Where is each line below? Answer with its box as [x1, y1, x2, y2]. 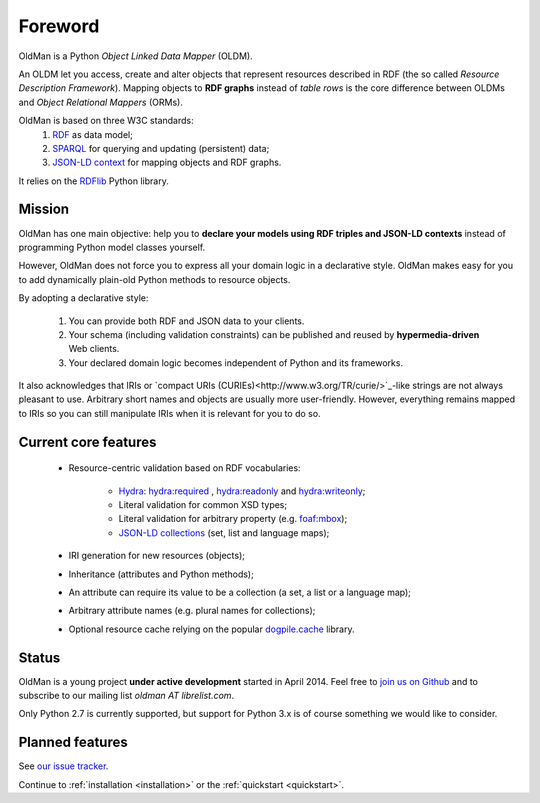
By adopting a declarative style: [18, 292, 149, 304]
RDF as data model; [52, 128, 134, 140]
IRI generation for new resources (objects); [68, 550, 245, 562]
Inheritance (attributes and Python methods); [68, 568, 254, 580]
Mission [18, 201, 70, 218]
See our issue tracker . [18, 760, 109, 772]
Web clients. [68, 343, 120, 355]
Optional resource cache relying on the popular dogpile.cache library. [68, 623, 355, 635]
